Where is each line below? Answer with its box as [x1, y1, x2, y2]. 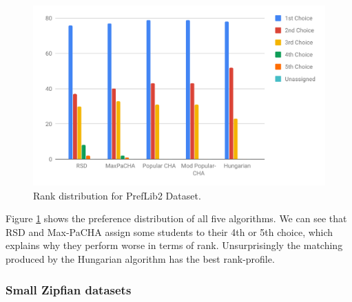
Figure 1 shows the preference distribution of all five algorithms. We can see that [6, 211, 347, 226]
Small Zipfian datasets [6, 281, 132, 298]
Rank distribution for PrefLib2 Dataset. [33, 188, 201, 202]
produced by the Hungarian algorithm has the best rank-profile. [6, 252, 275, 266]
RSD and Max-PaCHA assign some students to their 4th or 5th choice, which [6, 224, 333, 239]
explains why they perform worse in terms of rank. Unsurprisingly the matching [6, 238, 343, 252]
